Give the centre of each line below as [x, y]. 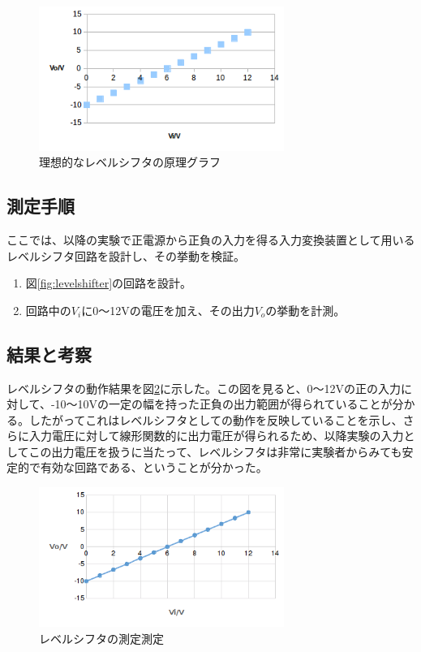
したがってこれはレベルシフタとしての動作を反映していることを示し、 [216, 419]
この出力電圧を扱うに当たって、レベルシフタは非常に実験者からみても [215, 451]
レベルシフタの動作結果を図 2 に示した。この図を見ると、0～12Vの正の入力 [204, 388]
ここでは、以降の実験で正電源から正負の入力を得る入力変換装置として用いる [211, 239]
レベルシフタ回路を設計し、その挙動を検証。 [126, 255]
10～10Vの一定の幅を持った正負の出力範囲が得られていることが [223, 404]
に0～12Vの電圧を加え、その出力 [168, 310]
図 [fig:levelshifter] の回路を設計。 [109, 283]
